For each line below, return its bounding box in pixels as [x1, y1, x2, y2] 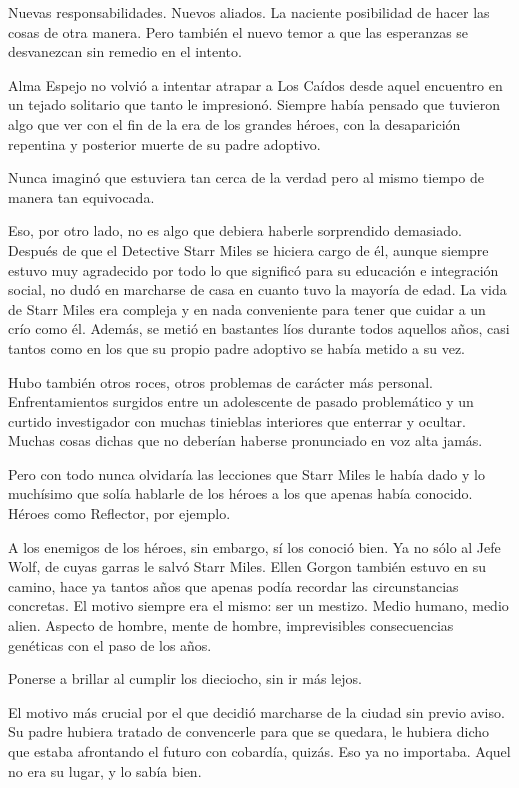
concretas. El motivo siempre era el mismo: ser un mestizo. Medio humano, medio [8, 595, 509, 616]
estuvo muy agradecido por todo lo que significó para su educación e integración [8, 259, 499, 280]
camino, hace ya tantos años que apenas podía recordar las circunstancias [8, 575, 459, 596]
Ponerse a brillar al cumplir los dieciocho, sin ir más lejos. [8, 668, 362, 689]
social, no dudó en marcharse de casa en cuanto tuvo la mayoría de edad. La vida [8, 279, 507, 300]
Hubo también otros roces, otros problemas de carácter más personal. [8, 371, 433, 392]
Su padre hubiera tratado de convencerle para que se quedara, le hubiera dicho [8, 721, 490, 742]
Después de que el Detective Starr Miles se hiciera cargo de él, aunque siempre [8, 239, 489, 260]
